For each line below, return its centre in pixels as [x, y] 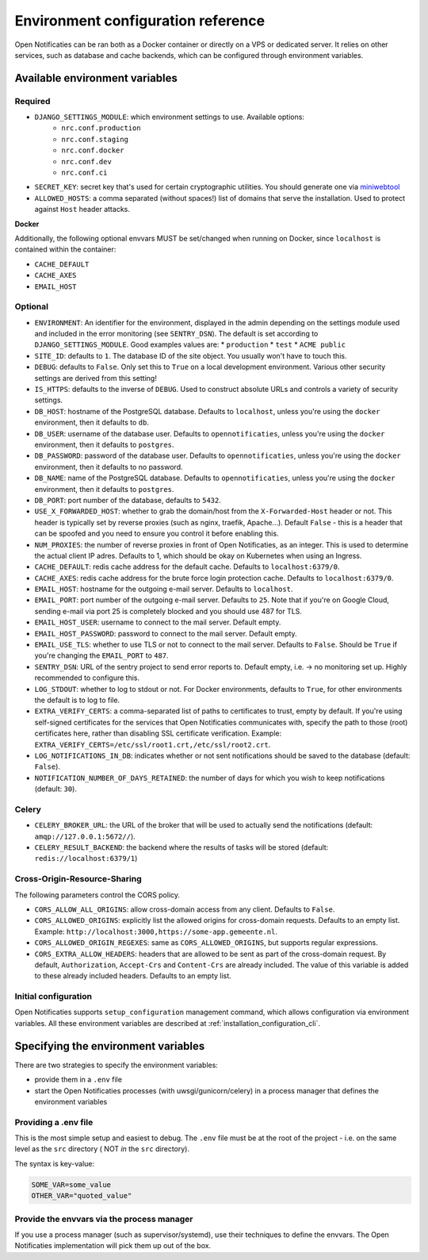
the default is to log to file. [77, 700]
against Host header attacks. [82, 209]
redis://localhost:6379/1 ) [86, 859]
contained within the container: [65, 249]
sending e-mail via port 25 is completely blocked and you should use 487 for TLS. [168, 611]
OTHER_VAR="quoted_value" [82, 1196]
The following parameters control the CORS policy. [97, 895]
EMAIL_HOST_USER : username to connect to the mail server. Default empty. [158, 622]
